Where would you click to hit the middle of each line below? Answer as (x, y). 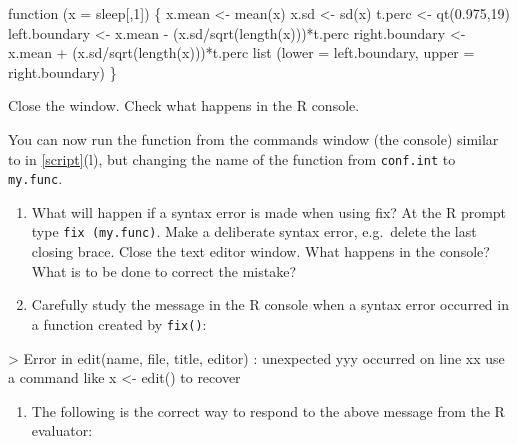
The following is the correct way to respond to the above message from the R (268, 410)
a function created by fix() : (119, 323)
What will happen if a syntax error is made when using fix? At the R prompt (269, 211)
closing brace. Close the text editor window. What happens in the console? (260, 251)
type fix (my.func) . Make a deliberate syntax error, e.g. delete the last (254, 231)
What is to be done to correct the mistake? (164, 270)
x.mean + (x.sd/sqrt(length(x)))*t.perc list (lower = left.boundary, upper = (241, 52)
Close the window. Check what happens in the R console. (184, 105)
